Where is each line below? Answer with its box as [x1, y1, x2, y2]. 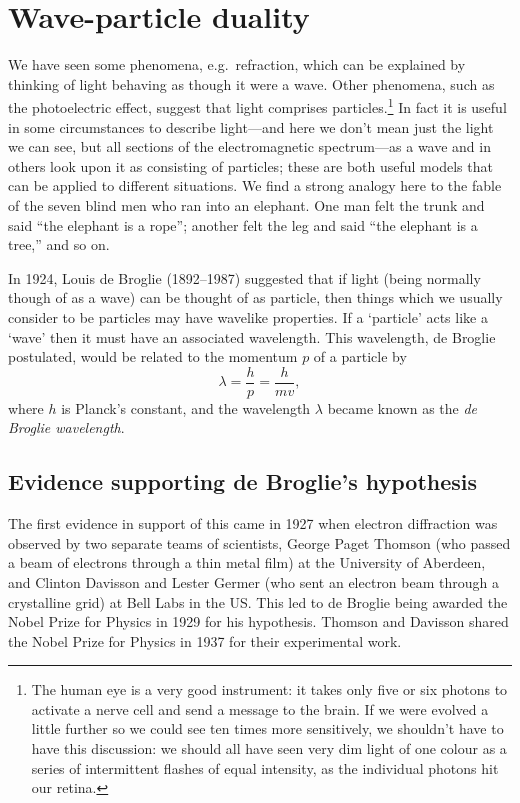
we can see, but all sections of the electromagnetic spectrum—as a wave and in [8, 136, 491, 157]
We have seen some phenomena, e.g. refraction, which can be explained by [8, 54, 466, 75]
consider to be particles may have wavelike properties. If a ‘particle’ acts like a [8, 306, 488, 327]
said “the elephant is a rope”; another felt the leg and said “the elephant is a [8, 214, 478, 235]
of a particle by [313, 346, 407, 367]
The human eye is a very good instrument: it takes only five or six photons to [31, 679, 508, 700]
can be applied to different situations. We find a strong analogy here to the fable [8, 175, 502, 196]
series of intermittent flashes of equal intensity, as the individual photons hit [31, 757, 499, 778]
